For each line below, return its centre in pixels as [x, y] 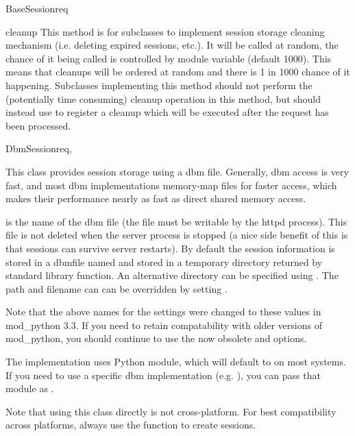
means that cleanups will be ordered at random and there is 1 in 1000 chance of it [178, 72]
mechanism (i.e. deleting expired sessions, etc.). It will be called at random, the [172, 45]
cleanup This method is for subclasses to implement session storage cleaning [165, 31]
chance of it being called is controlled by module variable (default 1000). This [169, 58]
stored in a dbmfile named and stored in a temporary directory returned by [164, 262]
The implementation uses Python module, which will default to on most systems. [176, 362]
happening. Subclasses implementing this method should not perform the [159, 85]
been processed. [38, 125]
